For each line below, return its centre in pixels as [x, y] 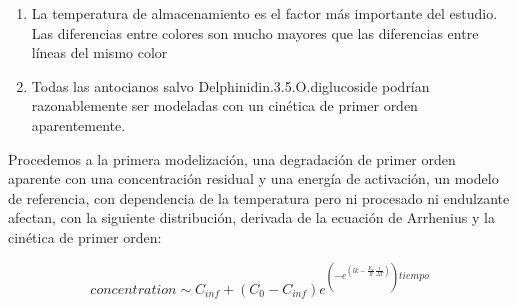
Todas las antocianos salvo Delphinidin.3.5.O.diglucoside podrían [230, 85]
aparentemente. [78, 124]
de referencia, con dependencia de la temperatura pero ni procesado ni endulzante [259, 197]
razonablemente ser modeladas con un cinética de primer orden [224, 105]
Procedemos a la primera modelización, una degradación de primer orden [232, 158]
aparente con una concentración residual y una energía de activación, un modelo [253, 178]
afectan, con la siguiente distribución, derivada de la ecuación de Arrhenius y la [251, 217]
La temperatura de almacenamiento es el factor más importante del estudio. [264, 13]
